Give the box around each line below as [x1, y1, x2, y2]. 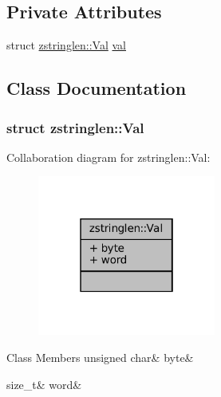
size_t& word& [6, 375, 82, 392]
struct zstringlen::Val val [6, 37, 126, 53]
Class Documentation [6, 76, 187, 100]
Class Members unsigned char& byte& [6, 348, 194, 365]
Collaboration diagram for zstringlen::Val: [6, 148, 211, 165]
